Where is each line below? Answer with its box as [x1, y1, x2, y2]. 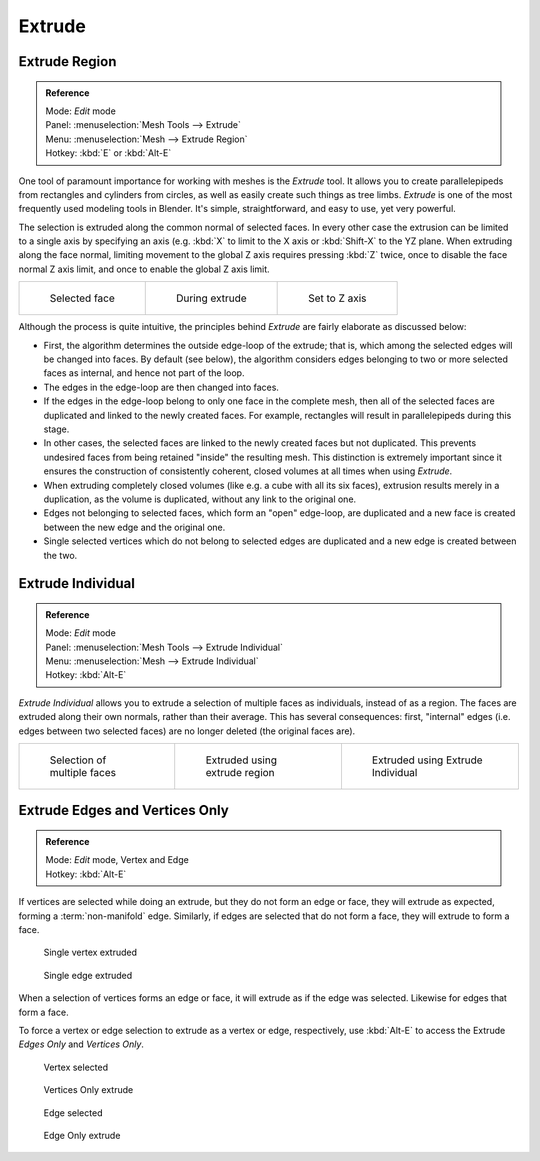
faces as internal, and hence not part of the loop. [43, 367, 245, 379]
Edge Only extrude [43, 1129, 121, 1141]
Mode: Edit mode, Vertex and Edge [45, 854, 189, 866]
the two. [43, 549, 78, 561]
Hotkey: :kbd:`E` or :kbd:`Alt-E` [45, 147, 172, 159]
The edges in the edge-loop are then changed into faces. [43, 381, 280, 393]
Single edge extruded [43, 969, 133, 981]
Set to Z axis [308, 291, 367, 305]
